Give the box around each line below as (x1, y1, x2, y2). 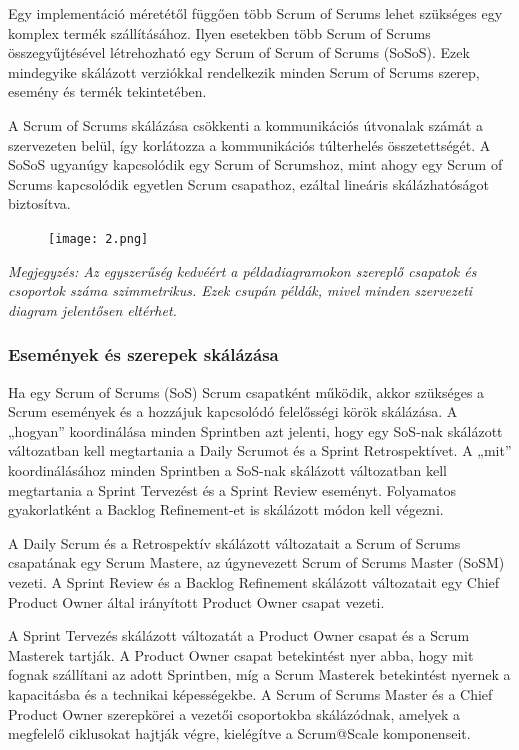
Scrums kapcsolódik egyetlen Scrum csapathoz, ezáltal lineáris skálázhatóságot (8, 173, 489, 194)
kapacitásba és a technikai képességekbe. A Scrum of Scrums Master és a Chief (8, 683, 493, 704)
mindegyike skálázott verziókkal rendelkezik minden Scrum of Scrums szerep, (8, 61, 480, 82)
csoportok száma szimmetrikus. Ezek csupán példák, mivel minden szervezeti (8, 280, 473, 301)
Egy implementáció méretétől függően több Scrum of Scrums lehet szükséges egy (8, 3, 503, 23)
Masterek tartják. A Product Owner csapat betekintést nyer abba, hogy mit (8, 644, 474, 665)
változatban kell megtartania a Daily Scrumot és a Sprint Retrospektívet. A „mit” (8, 440, 512, 461)
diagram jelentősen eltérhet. (8, 299, 177, 320)
